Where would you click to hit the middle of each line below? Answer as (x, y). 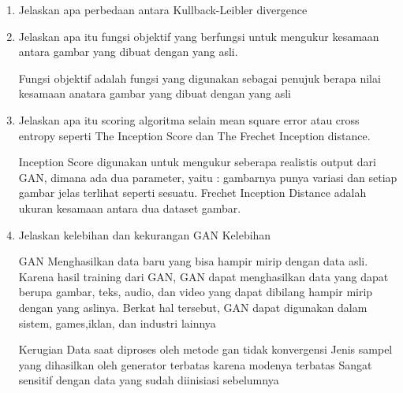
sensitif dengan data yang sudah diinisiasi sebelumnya (149, 380)
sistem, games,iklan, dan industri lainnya (117, 323)
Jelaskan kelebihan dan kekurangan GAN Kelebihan (145, 234)
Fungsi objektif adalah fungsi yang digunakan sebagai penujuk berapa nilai (200, 78)
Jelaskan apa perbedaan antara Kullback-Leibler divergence (163, 9)
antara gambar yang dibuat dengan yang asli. (128, 52)
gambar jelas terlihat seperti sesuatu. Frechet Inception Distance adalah (192, 193)
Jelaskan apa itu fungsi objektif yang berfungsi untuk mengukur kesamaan (199, 36)
